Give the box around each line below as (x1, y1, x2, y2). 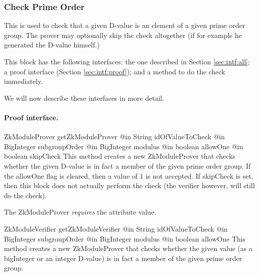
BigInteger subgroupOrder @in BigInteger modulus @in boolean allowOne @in (4, 141, 243, 151)
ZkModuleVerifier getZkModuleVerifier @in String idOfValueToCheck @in (4, 223, 228, 234)
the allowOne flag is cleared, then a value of (4, 170, 138, 181)
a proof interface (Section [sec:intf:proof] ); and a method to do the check (4, 66, 225, 76)
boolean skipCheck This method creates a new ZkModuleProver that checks (4, 151, 236, 161)
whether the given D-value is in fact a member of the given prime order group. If (4, 160, 251, 171)
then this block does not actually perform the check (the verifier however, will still (4, 180, 255, 191)
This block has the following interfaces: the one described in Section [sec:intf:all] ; (4, 56, 250, 66)
